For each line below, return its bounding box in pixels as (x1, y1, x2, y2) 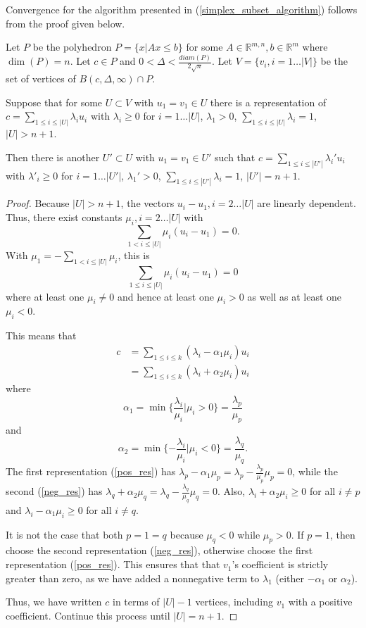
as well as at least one (247, 289, 342, 303)
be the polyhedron (32, 39, 112, 54)
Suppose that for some (6, 94, 103, 109)
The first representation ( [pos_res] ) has (6, 464, 176, 479)
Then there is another (6, 149, 100, 164)
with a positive (288, 594, 353, 609)
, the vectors (120, 196, 175, 211)
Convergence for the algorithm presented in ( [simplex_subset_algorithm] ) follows (6, 2, 358, 16)
